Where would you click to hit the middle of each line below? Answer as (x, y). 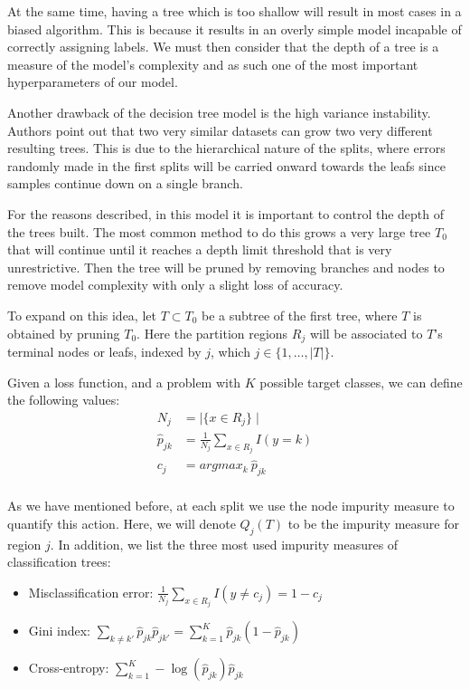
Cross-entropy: (69, 668)
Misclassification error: (91, 592)
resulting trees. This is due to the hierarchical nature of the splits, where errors (226, 148)
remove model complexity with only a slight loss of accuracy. (175, 285)
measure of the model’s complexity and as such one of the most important (213, 64)
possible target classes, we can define (361, 382)
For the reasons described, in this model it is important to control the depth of (226, 213)
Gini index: (59, 631)
